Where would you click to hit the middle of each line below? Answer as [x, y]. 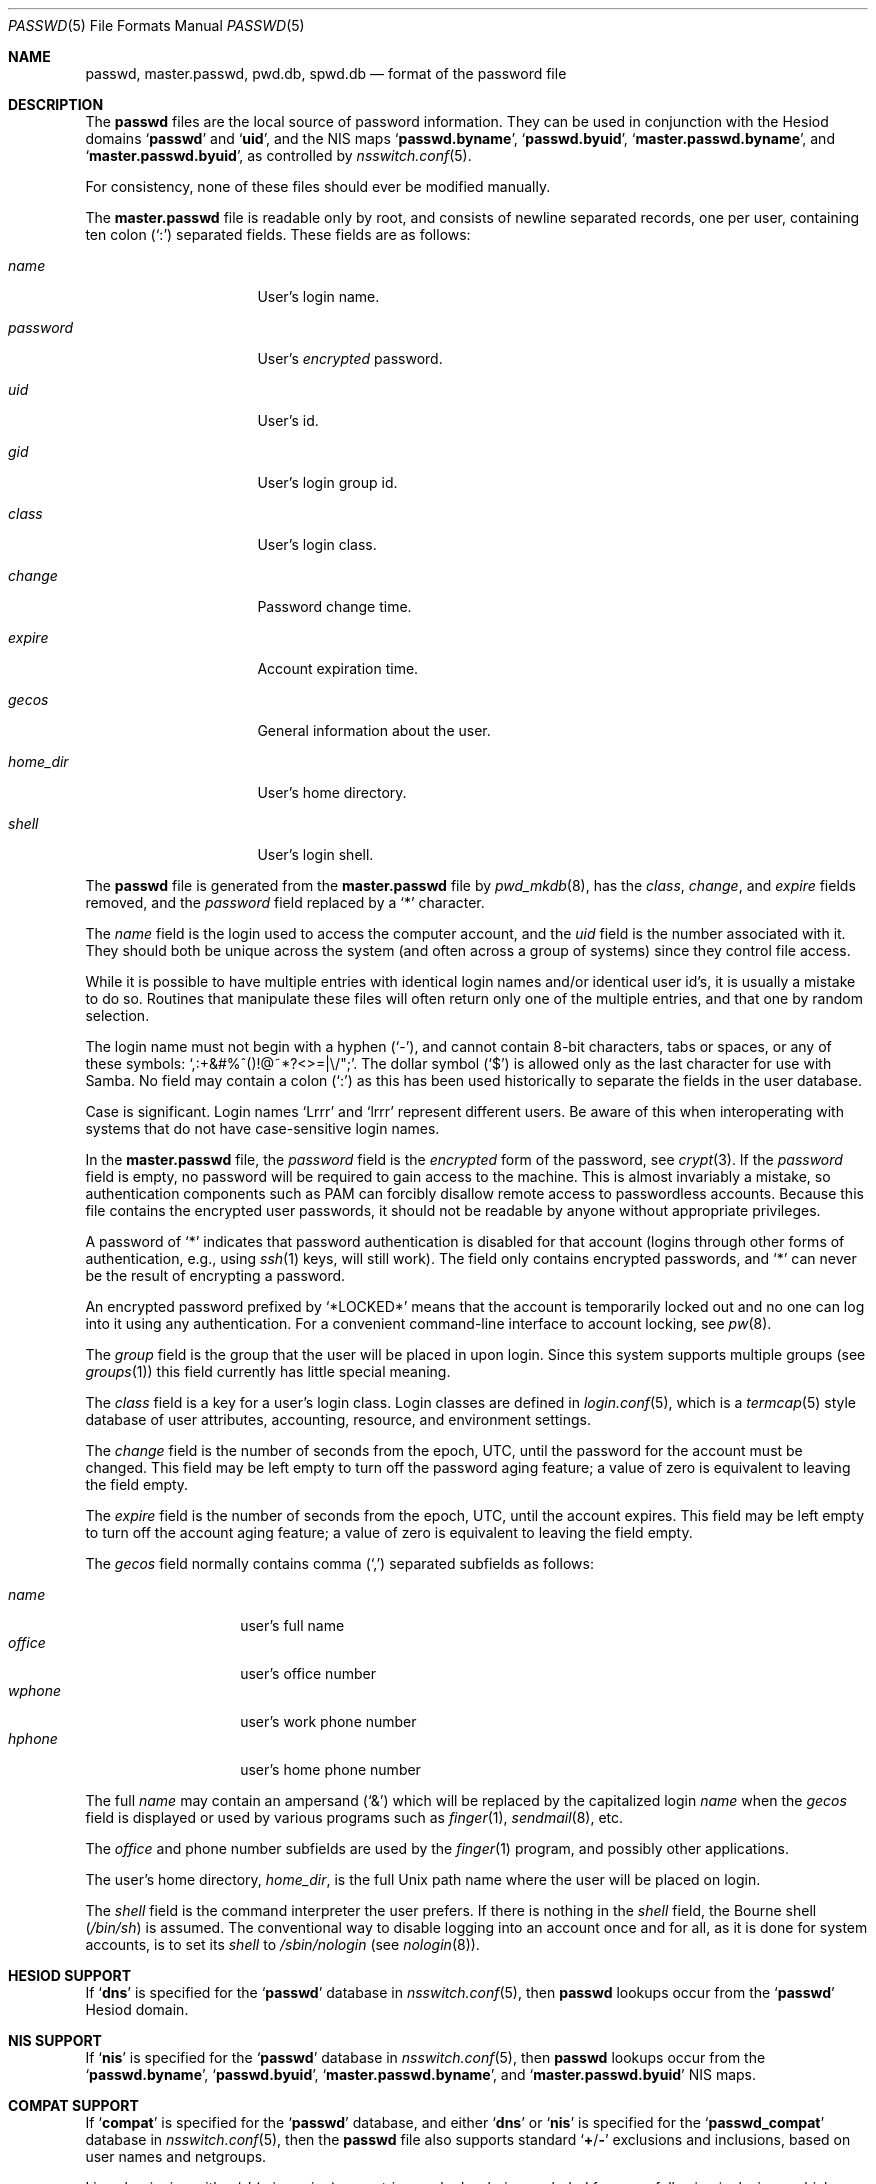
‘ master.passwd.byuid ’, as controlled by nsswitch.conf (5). [278, 155]
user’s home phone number [330, 1769]
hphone [33, 1738]
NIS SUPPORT [55, 2040]
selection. [117, 1015]
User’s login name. [318, 296]
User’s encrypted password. [350, 358]
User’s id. [288, 420]
